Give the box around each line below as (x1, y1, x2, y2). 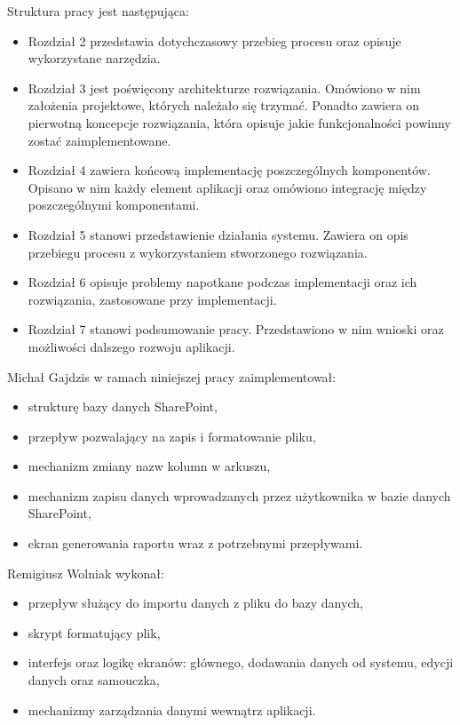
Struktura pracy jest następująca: (7, 2, 189, 20)
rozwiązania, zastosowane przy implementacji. (28, 290, 277, 308)
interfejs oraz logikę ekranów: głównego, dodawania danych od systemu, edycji (28, 653, 454, 672)
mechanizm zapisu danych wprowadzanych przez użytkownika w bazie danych (28, 486, 451, 505)
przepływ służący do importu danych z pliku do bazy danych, (28, 594, 363, 612)
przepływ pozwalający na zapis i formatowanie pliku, (28, 426, 316, 445)
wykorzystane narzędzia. (28, 49, 161, 68)
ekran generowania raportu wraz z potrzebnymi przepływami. (28, 534, 363, 553)
